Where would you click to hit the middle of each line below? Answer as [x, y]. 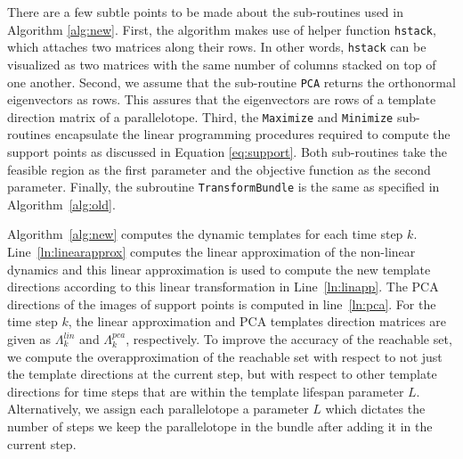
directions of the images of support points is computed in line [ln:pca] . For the [222, 303]
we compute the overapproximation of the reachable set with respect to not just [225, 356]
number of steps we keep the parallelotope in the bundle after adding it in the [220, 426]
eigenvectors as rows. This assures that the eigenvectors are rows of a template [222, 99]
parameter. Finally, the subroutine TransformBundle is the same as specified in [223, 187]
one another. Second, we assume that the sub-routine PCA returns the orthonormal [231, 82]
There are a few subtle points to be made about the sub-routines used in [205, 12]
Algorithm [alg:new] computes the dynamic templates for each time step [205, 234]
